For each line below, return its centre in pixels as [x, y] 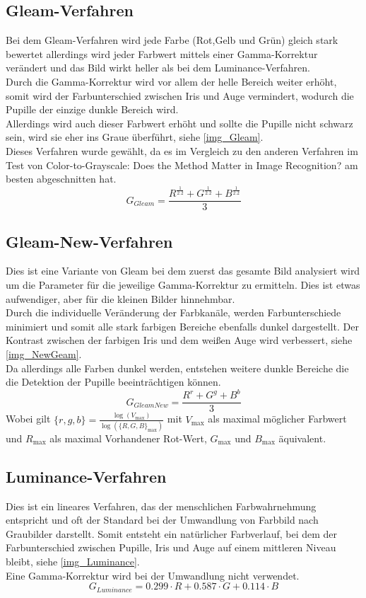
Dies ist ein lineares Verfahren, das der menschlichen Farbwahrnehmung [161, 506]
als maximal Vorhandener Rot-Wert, [128, 438]
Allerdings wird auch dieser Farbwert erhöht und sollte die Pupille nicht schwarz [179, 123]
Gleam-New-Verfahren [89, 241]
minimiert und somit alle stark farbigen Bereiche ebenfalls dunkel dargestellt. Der [182, 326]
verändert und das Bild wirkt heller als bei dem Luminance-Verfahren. [158, 68]
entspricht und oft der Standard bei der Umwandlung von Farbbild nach [162, 520]
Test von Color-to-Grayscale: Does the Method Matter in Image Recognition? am [182, 165]
